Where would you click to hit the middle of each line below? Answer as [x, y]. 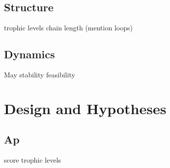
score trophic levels [33, 160]
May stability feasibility [40, 74]
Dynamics [29, 54]
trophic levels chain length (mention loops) [68, 28]
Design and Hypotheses [85, 108]
